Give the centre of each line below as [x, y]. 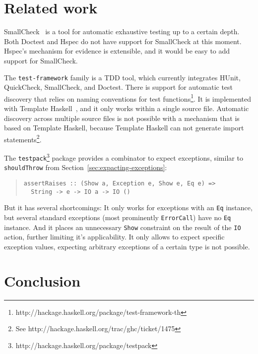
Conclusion [42, 280]
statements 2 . [23, 138]
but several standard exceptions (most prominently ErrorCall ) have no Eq [118, 217]
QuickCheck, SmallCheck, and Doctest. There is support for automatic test [119, 87]
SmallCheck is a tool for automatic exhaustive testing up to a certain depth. [122, 31]
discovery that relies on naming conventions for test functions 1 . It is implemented [128, 98]
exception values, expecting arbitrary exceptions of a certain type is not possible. [127, 246]
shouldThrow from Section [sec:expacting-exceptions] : [86, 167]
